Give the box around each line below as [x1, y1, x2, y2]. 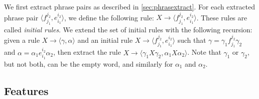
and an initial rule [77, 35, 133, 45]
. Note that [187, 47, 222, 57]
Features [4, 83, 49, 98]
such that [177, 35, 206, 45]
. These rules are [196, 12, 247, 22]
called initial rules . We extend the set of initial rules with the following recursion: [4, 24, 253, 34]
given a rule [4, 35, 40, 45]
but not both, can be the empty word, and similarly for [4, 58, 173, 69]
